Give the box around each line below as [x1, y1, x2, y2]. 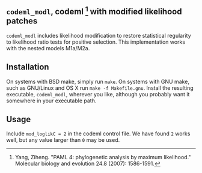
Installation [6, 62, 49, 72]
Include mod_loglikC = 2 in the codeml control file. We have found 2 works [6, 130, 191, 137]
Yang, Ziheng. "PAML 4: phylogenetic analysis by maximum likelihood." [14, 154, 191, 161]
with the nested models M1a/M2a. [6, 44, 90, 51]
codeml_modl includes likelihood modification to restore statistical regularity [6, 32, 191, 39]
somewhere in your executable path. [6, 97, 97, 104]
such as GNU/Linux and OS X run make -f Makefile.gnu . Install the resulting [6, 84, 194, 92]
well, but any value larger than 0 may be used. [6, 136, 120, 144]
